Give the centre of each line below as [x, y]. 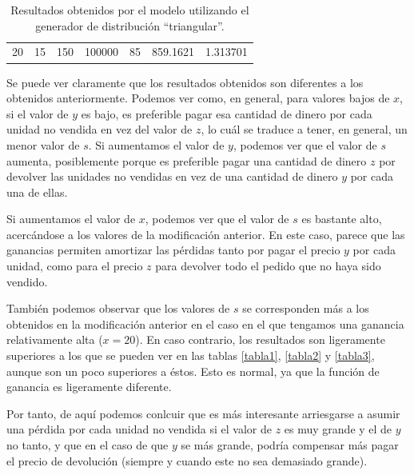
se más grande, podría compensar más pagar [290, 445]
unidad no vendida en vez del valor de [100, 129]
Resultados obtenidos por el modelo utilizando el [130, 10]
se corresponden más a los [306, 308]
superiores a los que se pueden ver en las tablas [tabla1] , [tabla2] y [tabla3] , [191, 355]
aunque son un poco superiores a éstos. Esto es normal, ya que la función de [193, 371]
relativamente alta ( [55, 339]
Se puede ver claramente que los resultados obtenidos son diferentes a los [185, 82]
